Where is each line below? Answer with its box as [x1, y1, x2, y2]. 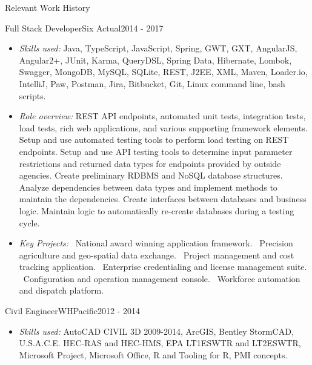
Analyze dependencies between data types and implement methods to [19, 180, 277, 193]
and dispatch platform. [19, 284, 104, 297]
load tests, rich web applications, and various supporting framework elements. [19, 121, 308, 134]
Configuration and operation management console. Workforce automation [23, 272, 300, 284]
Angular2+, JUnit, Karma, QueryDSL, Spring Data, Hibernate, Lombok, [19, 53, 292, 66]
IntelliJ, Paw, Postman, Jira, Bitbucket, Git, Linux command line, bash [19, 77, 285, 90]
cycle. [19, 216, 40, 229]
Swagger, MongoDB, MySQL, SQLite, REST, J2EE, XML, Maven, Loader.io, [19, 65, 308, 78]
